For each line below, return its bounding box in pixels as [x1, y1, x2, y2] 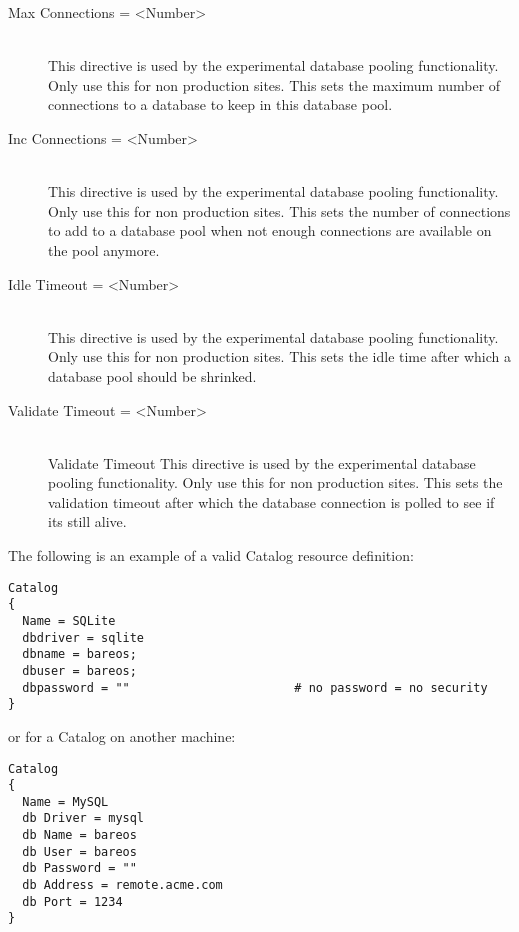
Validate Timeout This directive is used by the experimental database [48, 452, 476, 473]
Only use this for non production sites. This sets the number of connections [48, 200, 511, 221]
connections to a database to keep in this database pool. [48, 94, 393, 115]
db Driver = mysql [22, 811, 145, 826]
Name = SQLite [22, 613, 116, 628]
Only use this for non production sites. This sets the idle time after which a [48, 346, 512, 367]
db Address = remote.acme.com [22, 878, 223, 893]
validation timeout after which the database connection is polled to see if [48, 491, 495, 512]
